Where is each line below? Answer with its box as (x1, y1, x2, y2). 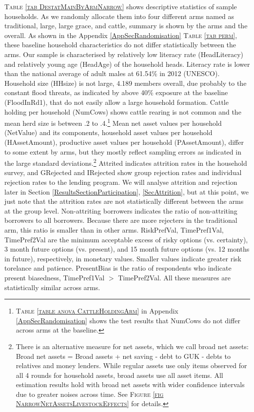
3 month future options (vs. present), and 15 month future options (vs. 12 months (4, 244, 250, 254)
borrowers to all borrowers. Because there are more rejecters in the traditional (4, 215, 237, 225)
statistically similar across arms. (4, 282, 100, 292)
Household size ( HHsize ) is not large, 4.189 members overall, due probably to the (4, 78, 247, 88)
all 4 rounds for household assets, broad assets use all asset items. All (16, 370, 223, 380)
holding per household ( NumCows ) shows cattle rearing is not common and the (4, 106, 241, 117)
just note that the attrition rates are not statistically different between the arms (4, 196, 244, 206)
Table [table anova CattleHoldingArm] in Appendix (16, 306, 178, 316)
